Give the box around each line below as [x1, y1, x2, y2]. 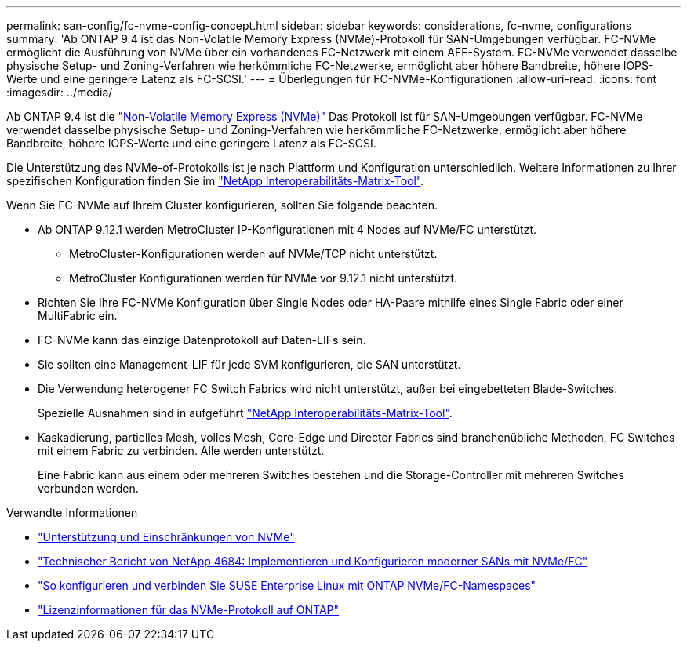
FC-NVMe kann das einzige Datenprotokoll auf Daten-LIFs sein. [38, 333, 366, 347]
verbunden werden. [38, 482, 139, 495]
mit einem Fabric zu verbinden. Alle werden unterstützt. [38, 444, 325, 457]
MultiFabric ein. [38, 309, 118, 322]
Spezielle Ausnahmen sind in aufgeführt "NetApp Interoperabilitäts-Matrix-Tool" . [38, 406, 453, 420]
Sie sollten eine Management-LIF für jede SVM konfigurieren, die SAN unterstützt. [38, 358, 461, 371]
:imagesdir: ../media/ [6, 85, 113, 99]
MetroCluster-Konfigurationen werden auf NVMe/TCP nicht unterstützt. [69, 247, 438, 260]
